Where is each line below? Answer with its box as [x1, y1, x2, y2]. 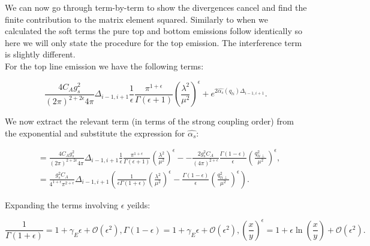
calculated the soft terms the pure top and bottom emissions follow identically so [5, 25, 302, 37]
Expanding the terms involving [5, 198, 118, 211]
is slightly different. [5, 48, 76, 60]
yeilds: [127, 198, 151, 211]
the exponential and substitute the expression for [5, 126, 185, 139]
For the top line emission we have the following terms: [5, 59, 204, 72]
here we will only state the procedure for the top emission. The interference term [5, 36, 302, 48]
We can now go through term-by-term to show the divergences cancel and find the [5, 1, 307, 13]
